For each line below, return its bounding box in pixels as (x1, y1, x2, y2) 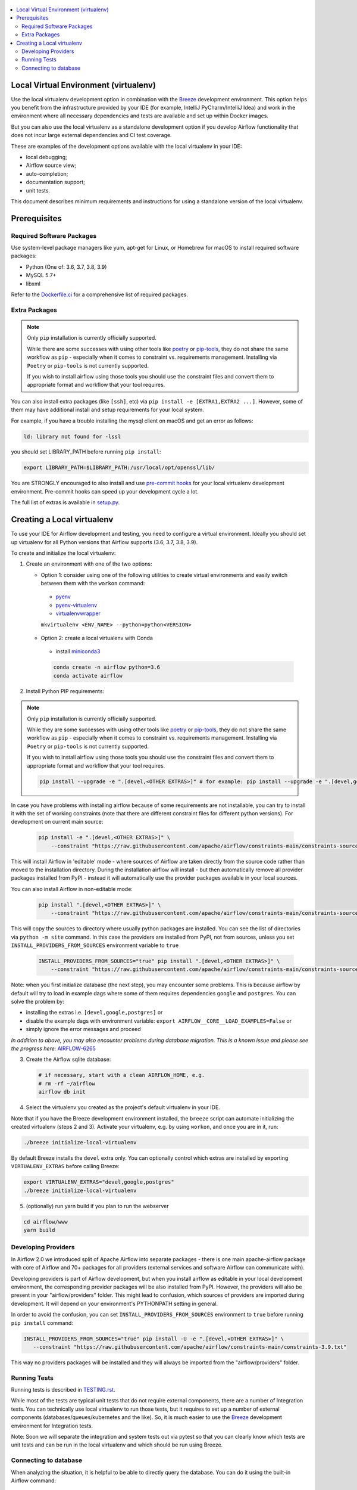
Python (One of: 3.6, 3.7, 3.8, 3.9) (26, 263, 107, 271)
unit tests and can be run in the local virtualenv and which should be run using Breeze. (11, 1441, 223, 1448)
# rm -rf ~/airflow (38, 1080, 95, 1087)
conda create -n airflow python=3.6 (53, 664, 161, 670)
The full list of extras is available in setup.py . (11, 499, 120, 506)
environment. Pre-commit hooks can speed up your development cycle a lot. (11, 488, 199, 495)
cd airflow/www (23, 1218, 68, 1225)
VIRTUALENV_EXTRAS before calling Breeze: (11, 1163, 120, 1170)
